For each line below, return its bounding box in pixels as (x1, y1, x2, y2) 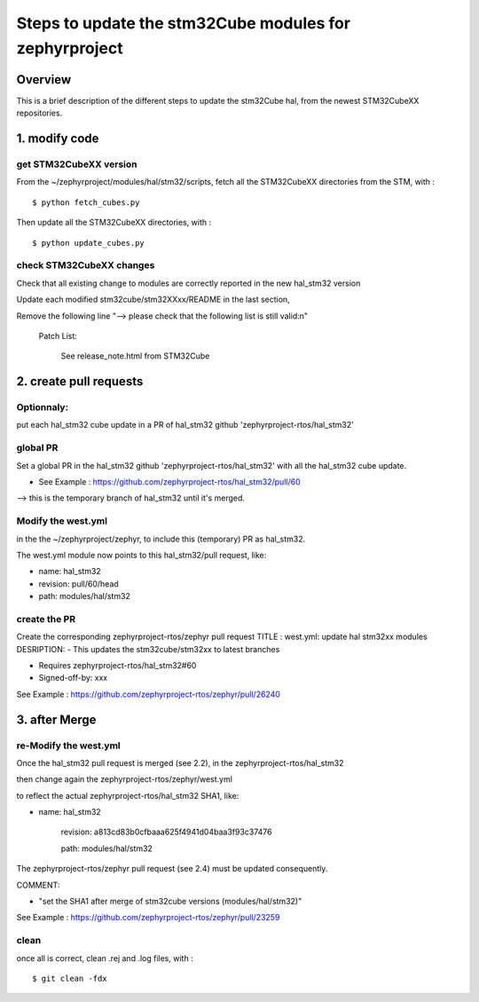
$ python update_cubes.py (32, 238, 145, 248)
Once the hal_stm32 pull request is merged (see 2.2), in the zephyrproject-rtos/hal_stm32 (16, 757, 345, 768)
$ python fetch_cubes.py (32, 197, 140, 208)
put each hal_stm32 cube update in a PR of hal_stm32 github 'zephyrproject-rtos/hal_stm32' (16, 420, 354, 430)
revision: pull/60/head (38, 578, 119, 589)
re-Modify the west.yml (16, 739, 122, 752)
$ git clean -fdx (32, 973, 107, 983)
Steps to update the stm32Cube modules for (16, 13, 350, 33)
